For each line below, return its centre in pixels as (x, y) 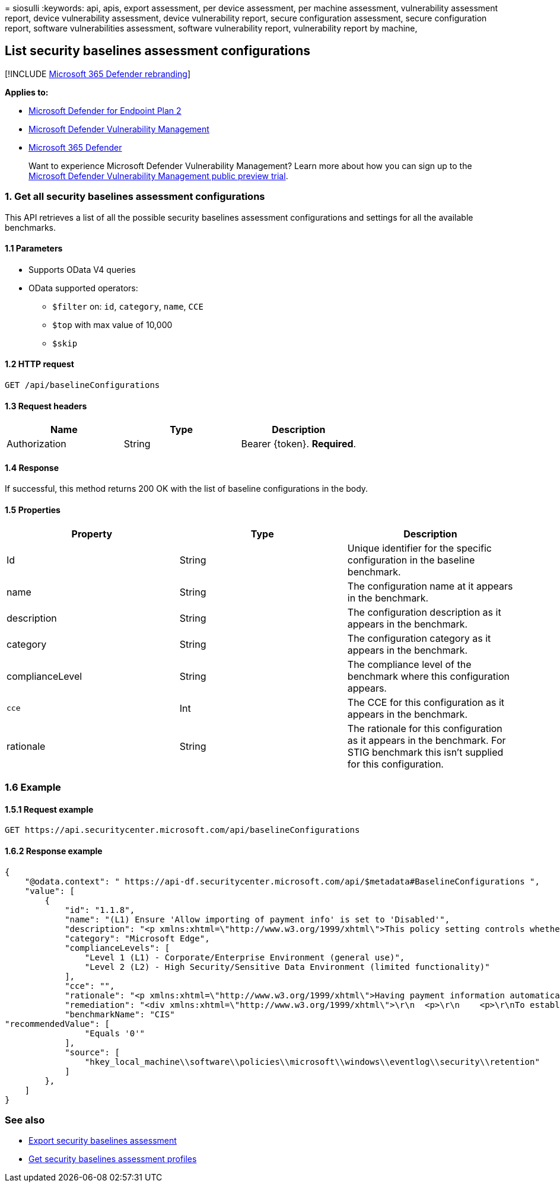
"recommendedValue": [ (58, 1024)
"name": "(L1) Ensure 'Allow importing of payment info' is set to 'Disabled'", (257, 919)
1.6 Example (33, 787)
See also (25, 1120)
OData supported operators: (83, 288)
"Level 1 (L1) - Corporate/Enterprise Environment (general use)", (245, 957)
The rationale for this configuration (425, 728)
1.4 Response (32, 467)
